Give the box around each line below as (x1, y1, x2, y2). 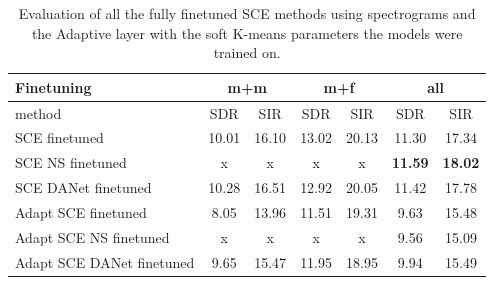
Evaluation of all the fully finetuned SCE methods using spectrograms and (18, 3, 476, 23)
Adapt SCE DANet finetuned (15, 251, 195, 272)
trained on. (213, 42, 281, 63)
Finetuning (15, 76, 92, 97)
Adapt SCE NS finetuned (15, 226, 170, 247)
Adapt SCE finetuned (15, 202, 147, 222)
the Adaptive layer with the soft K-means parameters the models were (31, 22, 463, 43)
